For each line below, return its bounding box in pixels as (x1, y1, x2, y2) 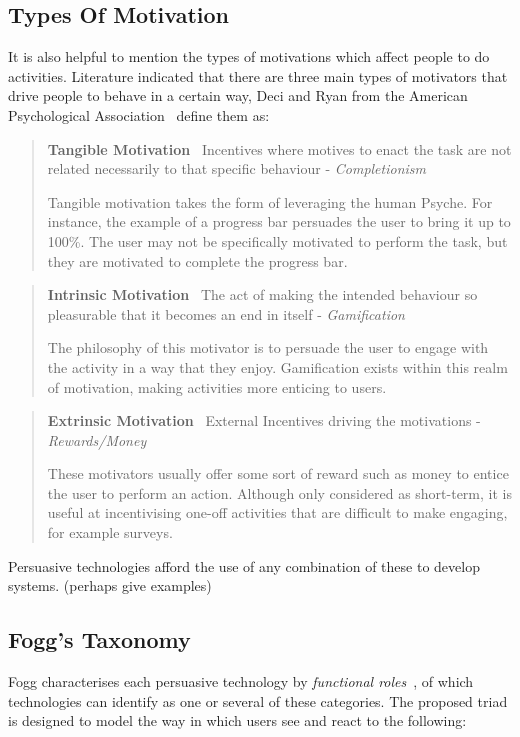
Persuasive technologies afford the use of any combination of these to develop (8, 555, 480, 576)
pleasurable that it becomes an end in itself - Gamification (47, 303, 405, 324)
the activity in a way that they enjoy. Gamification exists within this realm (47, 356, 508, 377)
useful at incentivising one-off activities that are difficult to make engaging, (47, 502, 508, 523)
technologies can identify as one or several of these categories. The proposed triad (8, 690, 508, 711)
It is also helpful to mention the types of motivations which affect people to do (8, 46, 490, 67)
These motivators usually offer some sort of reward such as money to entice (47, 463, 509, 484)
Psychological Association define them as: (8, 104, 270, 125)
